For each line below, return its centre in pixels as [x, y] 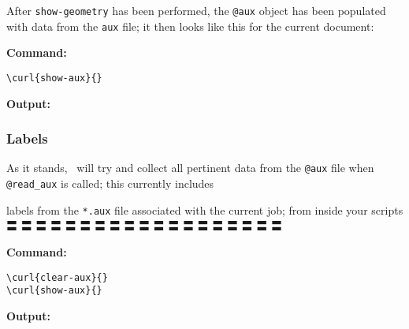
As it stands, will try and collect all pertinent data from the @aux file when [190, 168]
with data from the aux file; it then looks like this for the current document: [190, 26]
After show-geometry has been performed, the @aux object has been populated [196, 10]
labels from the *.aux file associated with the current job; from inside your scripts [205, 209]
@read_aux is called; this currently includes [110, 183]
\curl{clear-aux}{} [57, 277]
